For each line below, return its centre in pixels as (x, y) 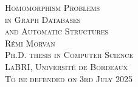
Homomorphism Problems (53, 7)
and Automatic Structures (57, 31)
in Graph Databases (43, 19)
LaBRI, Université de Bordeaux (67, 66)
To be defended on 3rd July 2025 (69, 78)
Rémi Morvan (30, 43)
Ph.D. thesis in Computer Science (69, 55)
